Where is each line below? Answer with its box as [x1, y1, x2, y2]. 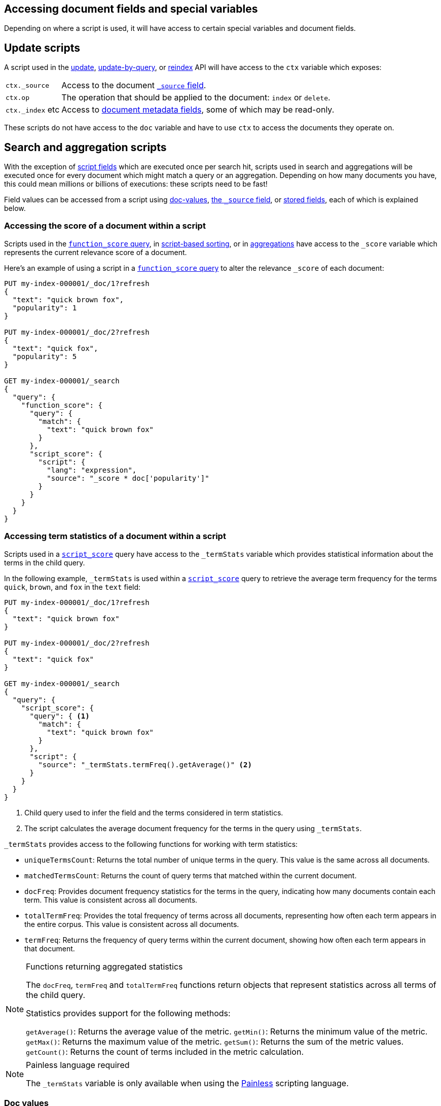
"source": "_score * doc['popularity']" [47, 474, 209, 482]
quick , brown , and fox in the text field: [4, 582, 141, 591]
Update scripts [4, 41, 80, 54]
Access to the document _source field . [61, 80, 206, 91]
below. [4, 204, 26, 213]
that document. [24, 944, 75, 953]
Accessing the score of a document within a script [4, 221, 206, 231]
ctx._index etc [6, 104, 60, 115]
